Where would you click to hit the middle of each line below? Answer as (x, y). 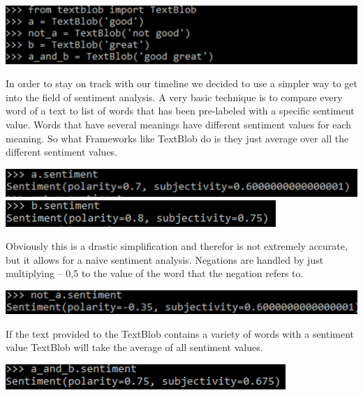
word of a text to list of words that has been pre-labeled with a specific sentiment (180, 111)
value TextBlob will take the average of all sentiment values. (134, 347)
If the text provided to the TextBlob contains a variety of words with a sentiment (180, 333)
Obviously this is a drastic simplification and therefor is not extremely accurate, (177, 246)
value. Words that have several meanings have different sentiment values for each (179, 124)
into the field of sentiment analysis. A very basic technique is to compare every (174, 97)
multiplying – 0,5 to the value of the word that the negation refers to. (155, 273)
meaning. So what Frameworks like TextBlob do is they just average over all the (177, 138)
